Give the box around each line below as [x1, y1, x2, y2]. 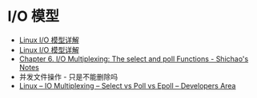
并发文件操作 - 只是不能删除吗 [18, 72, 118, 81]
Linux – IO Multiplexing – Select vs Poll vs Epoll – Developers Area [18, 80, 236, 90]
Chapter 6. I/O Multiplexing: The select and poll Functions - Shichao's [18, 53, 249, 64]
